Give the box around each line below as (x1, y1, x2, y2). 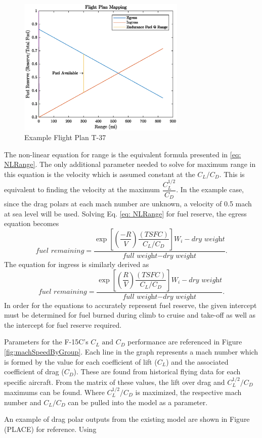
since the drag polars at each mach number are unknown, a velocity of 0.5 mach (4, 198, 252, 209)
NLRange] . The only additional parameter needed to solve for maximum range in (4, 159, 256, 169)
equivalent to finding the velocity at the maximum (4, 184, 160, 195)
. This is (219, 168, 245, 179)
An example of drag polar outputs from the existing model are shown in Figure (4, 414, 250, 424)
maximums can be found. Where (4, 387, 105, 397)
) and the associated (166, 356, 229, 367)
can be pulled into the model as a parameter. (68, 397, 208, 407)
